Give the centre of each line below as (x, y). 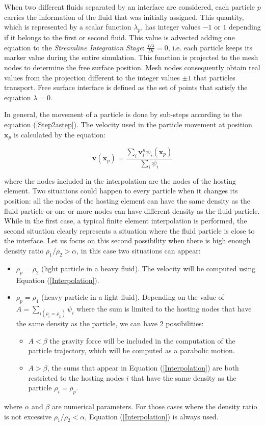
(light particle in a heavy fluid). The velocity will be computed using (149, 268)
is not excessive (28, 416)
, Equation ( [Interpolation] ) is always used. (152, 416)
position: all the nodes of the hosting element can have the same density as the (127, 201)
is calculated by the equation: (60, 134)
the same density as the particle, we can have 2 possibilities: (110, 323)
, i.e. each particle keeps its (210, 47)
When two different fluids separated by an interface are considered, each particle (129, 7)
